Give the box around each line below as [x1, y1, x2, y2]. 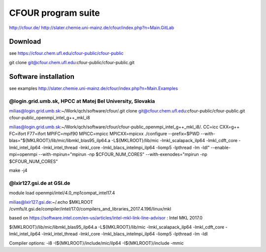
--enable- [210, 144, 231, 150]
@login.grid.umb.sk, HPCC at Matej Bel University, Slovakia [9, 98, 155, 105]
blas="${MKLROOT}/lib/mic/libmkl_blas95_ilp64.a [9, 138, 111, 144]
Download [9, 37, 41, 46]
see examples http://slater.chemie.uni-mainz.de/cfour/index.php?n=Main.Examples [9, 85, 178, 91]
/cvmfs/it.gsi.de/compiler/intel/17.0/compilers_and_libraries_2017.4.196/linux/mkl [9, 206, 171, 212]
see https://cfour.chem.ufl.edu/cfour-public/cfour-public [9, 50, 124, 56]
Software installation [9, 72, 75, 81]
